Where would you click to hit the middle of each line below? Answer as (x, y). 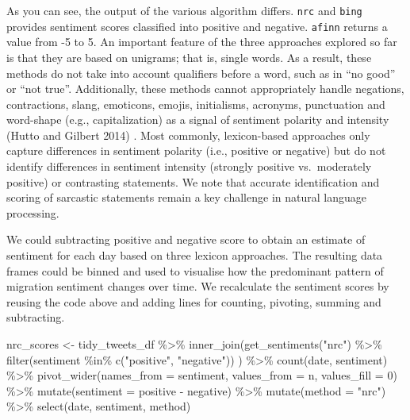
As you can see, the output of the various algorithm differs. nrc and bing (184, 10)
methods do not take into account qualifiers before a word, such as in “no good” (201, 73)
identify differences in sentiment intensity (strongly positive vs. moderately (189, 166)
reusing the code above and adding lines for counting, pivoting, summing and (194, 301)
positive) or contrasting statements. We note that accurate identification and (193, 181)
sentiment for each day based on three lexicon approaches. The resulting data (195, 255)
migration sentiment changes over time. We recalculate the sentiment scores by (198, 286)
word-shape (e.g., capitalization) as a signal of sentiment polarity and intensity (198, 119)
